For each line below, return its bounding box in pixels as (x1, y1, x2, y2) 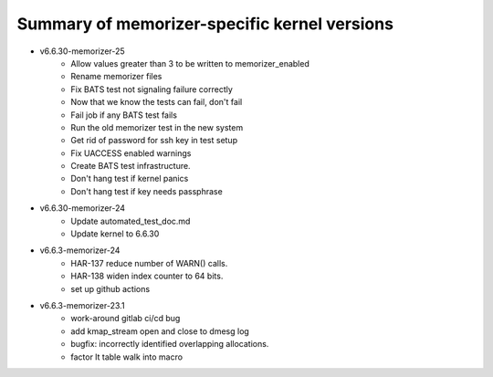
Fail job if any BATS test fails (70, 110, 178, 120)
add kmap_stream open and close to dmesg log (70, 325, 250, 337)
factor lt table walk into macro (70, 351, 183, 362)
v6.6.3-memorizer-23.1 (39, 299, 125, 310)
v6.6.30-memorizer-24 (39, 203, 126, 214)
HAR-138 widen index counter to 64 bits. (70, 270, 224, 282)
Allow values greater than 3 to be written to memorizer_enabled (70, 58, 309, 68)
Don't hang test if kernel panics (70, 173, 189, 184)
